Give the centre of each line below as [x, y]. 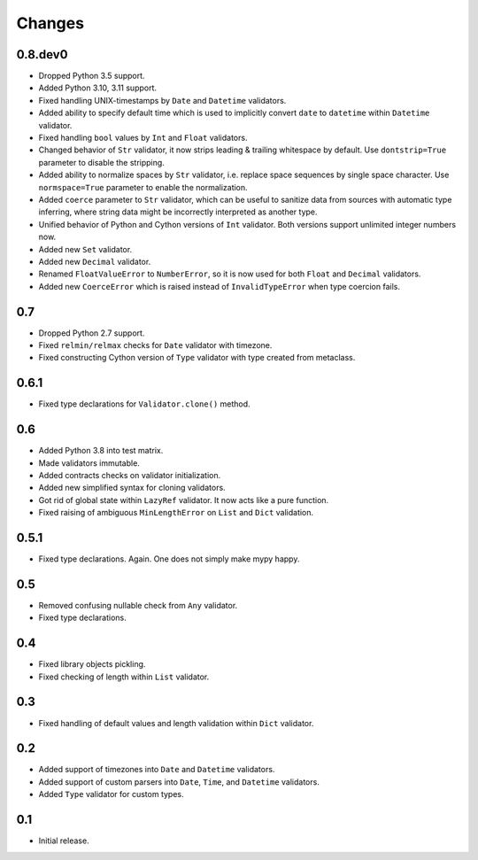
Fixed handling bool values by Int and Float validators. [143, 138]
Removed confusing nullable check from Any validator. [138, 605]
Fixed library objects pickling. [92, 664]
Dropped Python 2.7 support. [92, 333]
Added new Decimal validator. [95, 261]
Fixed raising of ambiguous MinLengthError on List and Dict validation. [176, 513]
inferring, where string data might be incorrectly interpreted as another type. [178, 212]
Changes [50, 23]
